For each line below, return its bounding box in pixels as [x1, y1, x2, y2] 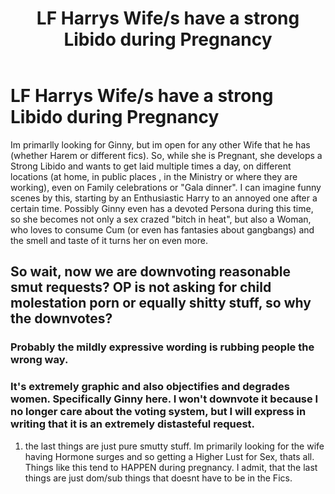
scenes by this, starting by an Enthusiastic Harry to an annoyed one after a [10, 192, 318, 204]
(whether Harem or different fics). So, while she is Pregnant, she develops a [10, 149, 323, 161]
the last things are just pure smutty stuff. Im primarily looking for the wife [24, 440, 325, 452]
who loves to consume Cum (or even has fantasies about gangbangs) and [10, 223, 315, 236]
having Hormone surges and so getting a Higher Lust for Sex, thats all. [24, 450, 315, 462]
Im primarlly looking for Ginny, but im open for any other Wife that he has [10, 138, 311, 151]
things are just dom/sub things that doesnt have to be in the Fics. [24, 472, 293, 484]
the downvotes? [10, 310, 113, 327]
